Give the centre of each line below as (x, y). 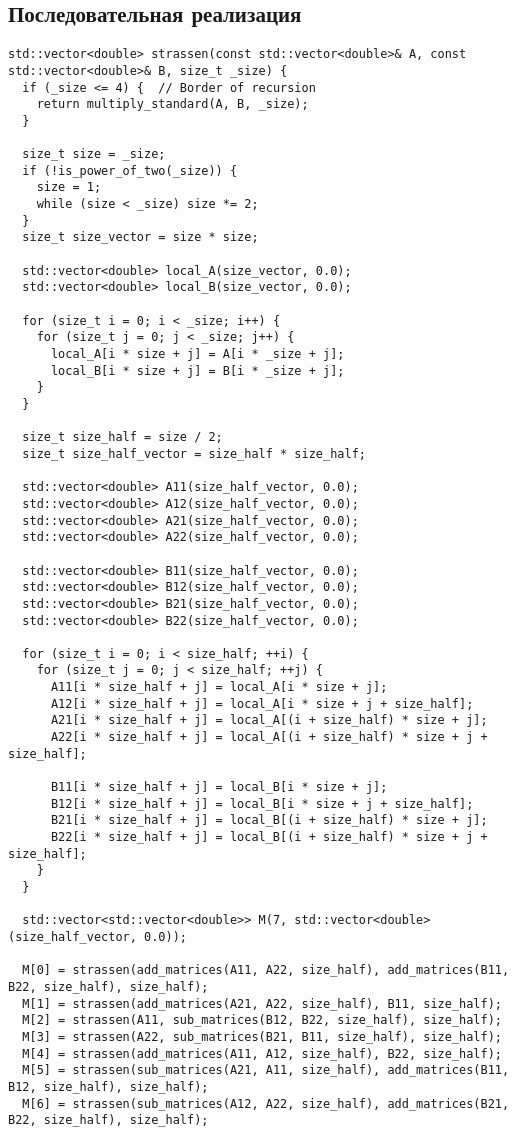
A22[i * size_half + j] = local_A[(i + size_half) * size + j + (269, 737)
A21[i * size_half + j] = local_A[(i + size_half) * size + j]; (269, 720)
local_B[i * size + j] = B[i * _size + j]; (197, 370)
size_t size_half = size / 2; (122, 437)
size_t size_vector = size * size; (140, 237)
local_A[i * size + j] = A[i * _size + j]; (197, 354)
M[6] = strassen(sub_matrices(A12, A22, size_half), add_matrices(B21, (266, 1103)
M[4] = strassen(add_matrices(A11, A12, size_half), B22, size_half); (262, 1053)
